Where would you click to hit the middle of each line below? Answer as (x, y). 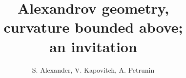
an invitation (93, 46)
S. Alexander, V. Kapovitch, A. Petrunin (93, 69)
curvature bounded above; (93, 27)
